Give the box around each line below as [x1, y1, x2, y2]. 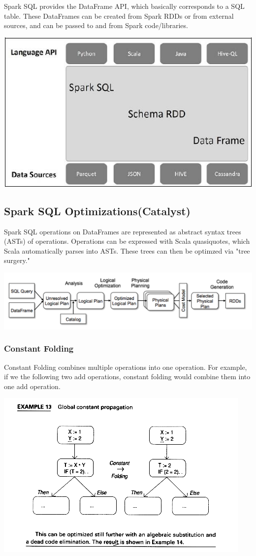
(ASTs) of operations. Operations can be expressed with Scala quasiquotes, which [4, 236, 250, 246]
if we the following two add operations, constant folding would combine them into [4, 371, 251, 382]
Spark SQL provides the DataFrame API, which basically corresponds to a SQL [4, 1, 245, 11]
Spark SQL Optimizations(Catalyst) [4, 203, 191, 218]
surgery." [4, 255, 30, 265]
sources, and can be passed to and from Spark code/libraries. [4, 20, 188, 31]
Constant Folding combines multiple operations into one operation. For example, [4, 361, 247, 372]
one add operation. [4, 381, 61, 391]
